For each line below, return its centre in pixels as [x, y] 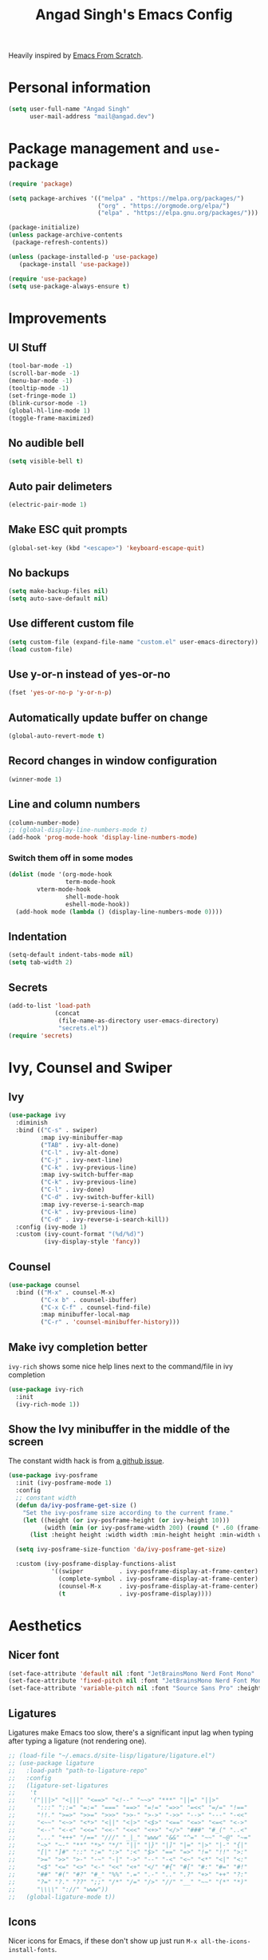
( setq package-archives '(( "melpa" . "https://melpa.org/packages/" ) [126, 198]
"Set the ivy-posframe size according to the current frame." [128, 1512]
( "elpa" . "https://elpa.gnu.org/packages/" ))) [178, 213]
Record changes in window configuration [113, 761]
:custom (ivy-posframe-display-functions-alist [96, 1564]
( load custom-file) [41, 649]
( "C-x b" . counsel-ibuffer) [89, 1300]
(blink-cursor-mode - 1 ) [48, 403]
